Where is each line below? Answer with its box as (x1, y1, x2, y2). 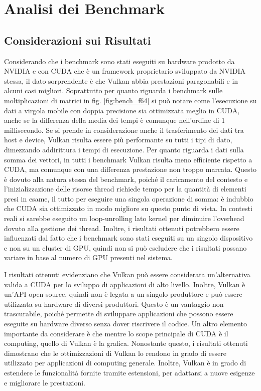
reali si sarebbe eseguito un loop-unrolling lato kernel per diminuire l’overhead (4, 213, 244, 224)
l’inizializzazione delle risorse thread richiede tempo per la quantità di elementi (4, 183, 246, 194)
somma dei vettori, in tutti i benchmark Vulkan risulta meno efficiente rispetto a (4, 154, 252, 164)
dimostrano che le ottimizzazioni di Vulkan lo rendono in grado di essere (4, 347, 226, 358)
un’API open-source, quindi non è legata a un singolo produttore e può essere (4, 289, 242, 299)
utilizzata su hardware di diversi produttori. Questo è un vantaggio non (4, 298, 224, 309)
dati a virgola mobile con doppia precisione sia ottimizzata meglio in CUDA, (4, 105, 240, 115)
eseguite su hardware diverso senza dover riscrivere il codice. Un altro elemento (4, 318, 247, 329)
